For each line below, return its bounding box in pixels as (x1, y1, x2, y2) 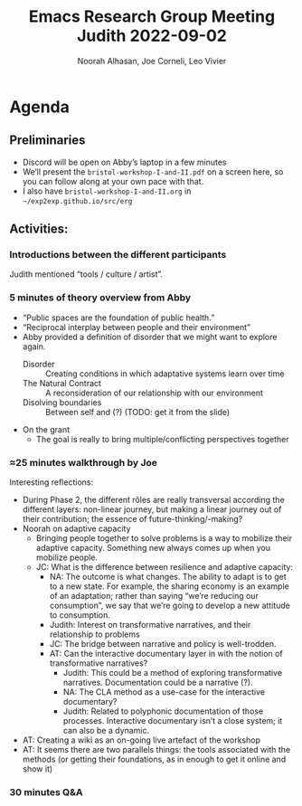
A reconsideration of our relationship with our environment (44, 387, 264, 398)
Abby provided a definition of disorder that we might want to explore (22, 331, 278, 342)
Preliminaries (9, 133, 86, 148)
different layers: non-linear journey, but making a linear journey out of (22, 504, 282, 515)
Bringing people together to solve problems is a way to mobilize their (35, 533, 292, 544)
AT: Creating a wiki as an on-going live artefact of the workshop (22, 735, 260, 745)
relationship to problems (49, 629, 140, 640)
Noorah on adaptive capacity (22, 523, 131, 535)
